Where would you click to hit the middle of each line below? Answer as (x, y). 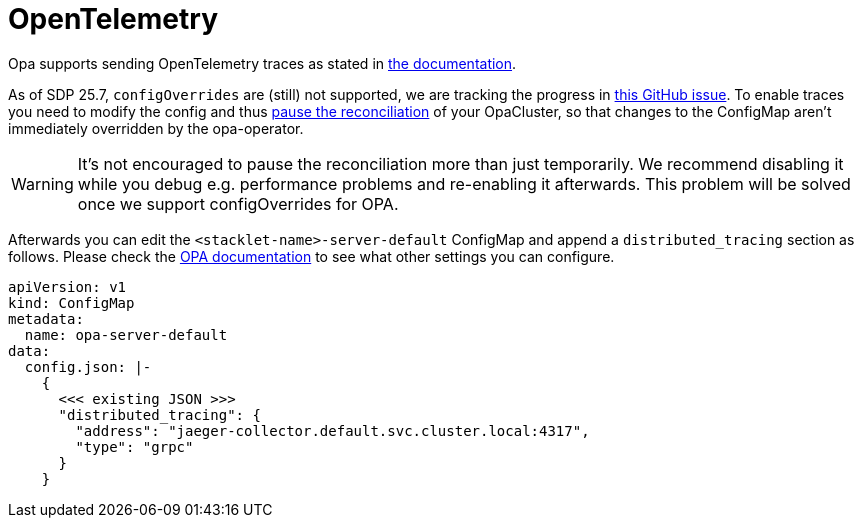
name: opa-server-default (126, 334)
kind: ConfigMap (71, 302)
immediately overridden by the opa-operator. (156, 128)
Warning (42, 183)
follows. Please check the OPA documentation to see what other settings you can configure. (311, 256)
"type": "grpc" (134, 446)
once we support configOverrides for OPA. (238, 203)
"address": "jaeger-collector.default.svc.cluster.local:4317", (332, 430)
